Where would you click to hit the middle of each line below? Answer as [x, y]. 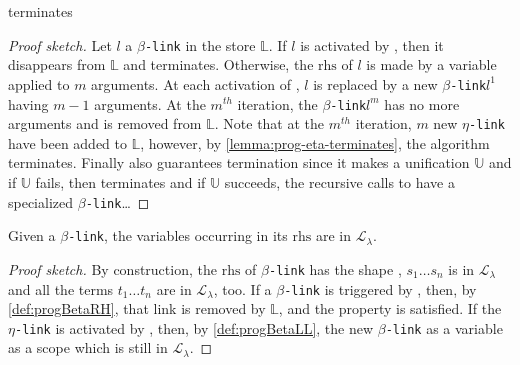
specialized [41, 201]
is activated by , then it [372, 44]
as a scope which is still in [88, 347]
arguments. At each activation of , [195, 83]
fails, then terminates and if [120, 182]
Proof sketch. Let [60, 44]
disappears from [57, 64]
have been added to [67, 142]
